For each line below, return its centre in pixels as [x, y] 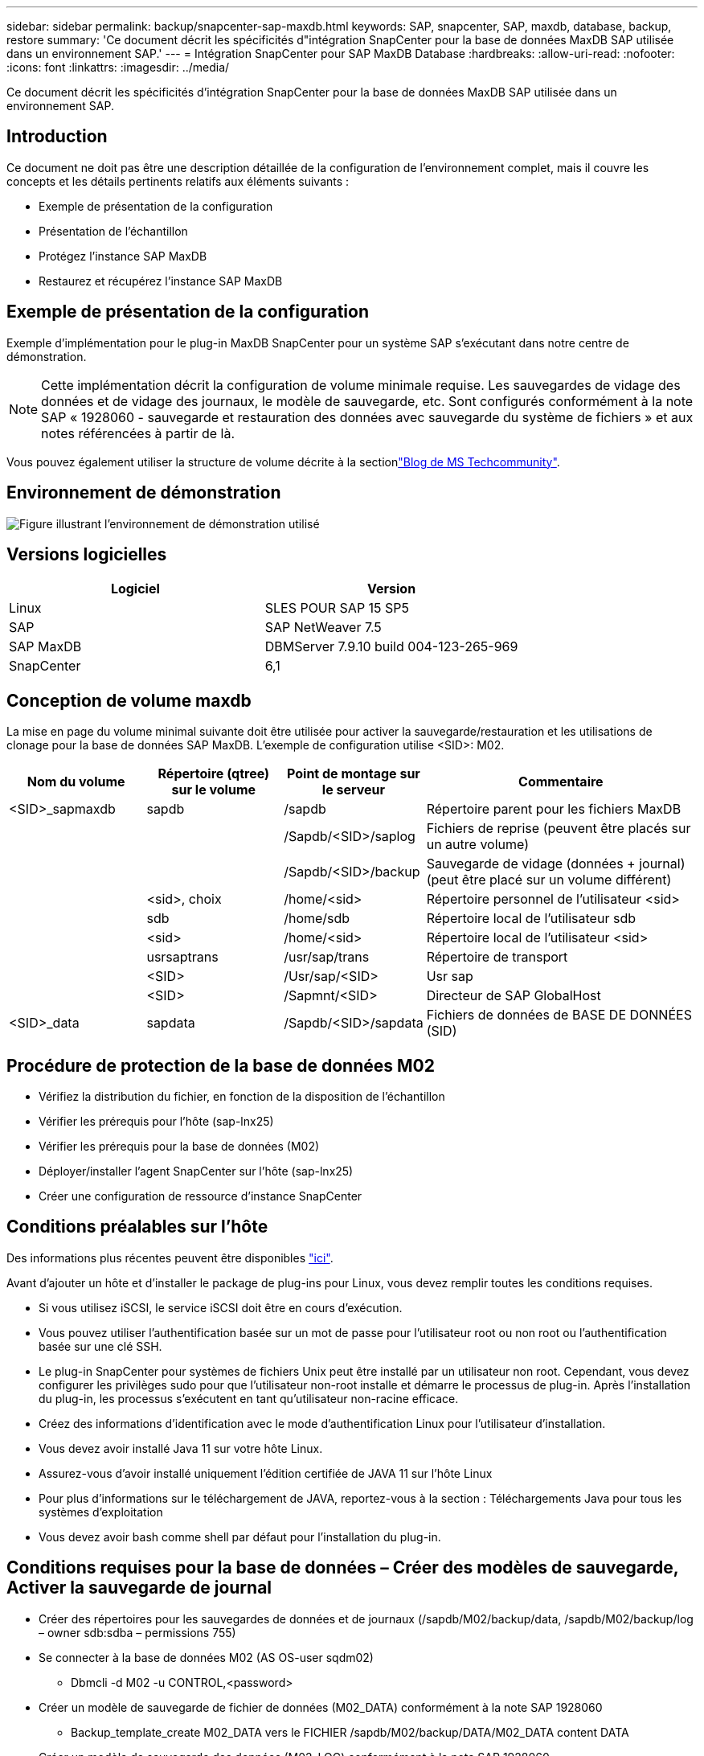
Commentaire [561, 782]
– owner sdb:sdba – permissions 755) [137, 1632]
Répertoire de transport [497, 957]
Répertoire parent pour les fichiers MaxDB [554, 809]
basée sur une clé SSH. [100, 1346]
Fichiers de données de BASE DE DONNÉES [559, 1015]
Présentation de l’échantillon [113, 231]
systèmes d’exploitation [101, 1512]
